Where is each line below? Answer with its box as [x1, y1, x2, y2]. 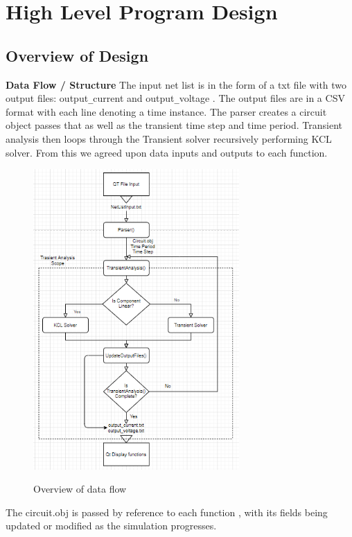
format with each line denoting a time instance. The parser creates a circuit [6, 104, 327, 118]
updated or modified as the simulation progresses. [6, 518, 217, 533]
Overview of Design [6, 44, 149, 66]
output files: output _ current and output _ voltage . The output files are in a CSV [6, 91, 345, 105]
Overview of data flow [33, 482, 127, 496]
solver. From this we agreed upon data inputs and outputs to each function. [6, 145, 328, 159]
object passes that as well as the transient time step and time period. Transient [6, 118, 343, 132]
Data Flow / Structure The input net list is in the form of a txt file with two [6, 77, 347, 91]
